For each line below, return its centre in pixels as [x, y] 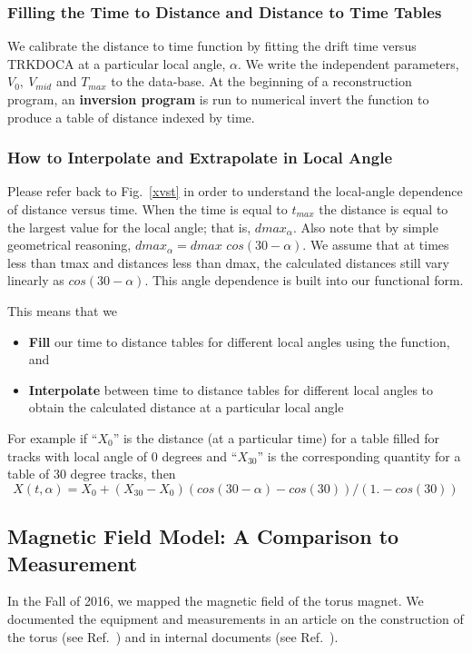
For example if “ [53, 437]
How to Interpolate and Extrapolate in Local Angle [200, 158]
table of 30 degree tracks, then [92, 474]
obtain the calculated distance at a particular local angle [186, 407]
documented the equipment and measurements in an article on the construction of [236, 618]
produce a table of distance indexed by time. [131, 117]
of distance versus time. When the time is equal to [147, 209]
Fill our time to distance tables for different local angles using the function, [239, 341]
